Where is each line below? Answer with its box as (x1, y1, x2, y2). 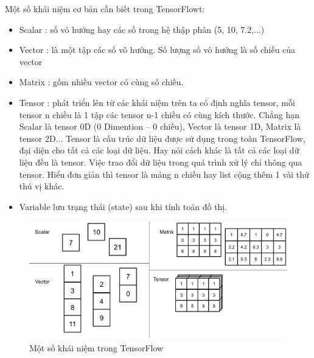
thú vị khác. (19, 180, 65, 192)
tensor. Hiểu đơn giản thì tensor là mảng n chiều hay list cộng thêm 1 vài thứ (19, 167, 309, 180)
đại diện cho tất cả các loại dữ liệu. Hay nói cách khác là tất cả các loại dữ (19, 144, 299, 156)
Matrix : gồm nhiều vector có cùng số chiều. (19, 75, 184, 88)
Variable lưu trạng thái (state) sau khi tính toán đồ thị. (19, 200, 228, 212)
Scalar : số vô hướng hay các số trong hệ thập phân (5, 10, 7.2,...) (19, 23, 265, 35)
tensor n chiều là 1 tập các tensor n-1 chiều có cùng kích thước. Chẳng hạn (19, 108, 300, 121)
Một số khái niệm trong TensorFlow (29, 342, 164, 354)
